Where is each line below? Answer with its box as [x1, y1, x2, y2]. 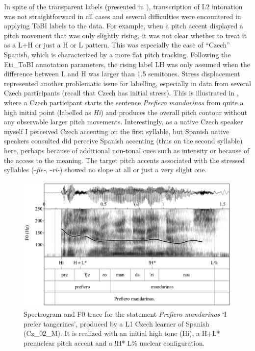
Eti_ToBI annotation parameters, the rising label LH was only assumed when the [4, 59, 250, 69]
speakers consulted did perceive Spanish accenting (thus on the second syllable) [4, 136, 243, 146]
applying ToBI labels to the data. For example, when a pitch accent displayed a [4, 21, 243, 31]
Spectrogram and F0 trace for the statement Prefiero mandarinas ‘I [24, 309, 227, 319]
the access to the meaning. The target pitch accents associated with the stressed [4, 155, 245, 165]
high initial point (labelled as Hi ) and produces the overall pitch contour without [4, 107, 248, 117]
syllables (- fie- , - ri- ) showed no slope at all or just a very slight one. [4, 164, 207, 175]
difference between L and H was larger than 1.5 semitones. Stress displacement [4, 69, 240, 79]
